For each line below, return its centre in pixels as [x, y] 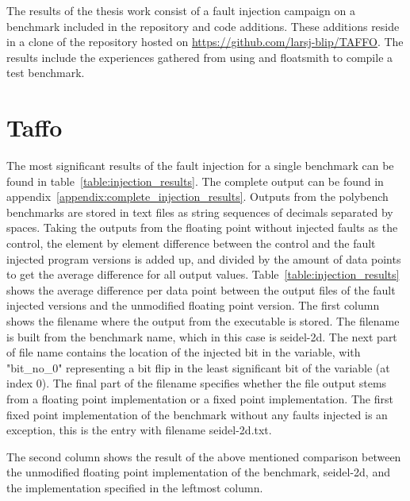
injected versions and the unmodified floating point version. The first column [193, 305]
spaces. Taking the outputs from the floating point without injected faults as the [202, 227]
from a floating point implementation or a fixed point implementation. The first [200, 399]
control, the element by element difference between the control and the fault [191, 243]
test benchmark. [46, 73]
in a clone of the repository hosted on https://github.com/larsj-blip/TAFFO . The [205, 42]
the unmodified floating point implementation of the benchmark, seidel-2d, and [198, 472]
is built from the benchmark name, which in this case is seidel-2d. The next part [202, 336]
